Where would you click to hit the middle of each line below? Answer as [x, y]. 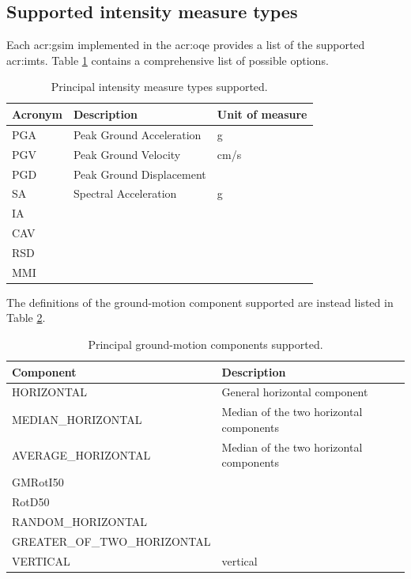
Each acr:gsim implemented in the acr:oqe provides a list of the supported [186, 45]
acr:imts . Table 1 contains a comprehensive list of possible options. [168, 60]
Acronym [37, 114]
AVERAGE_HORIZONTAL [81, 454]
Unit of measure [262, 114]
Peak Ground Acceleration [137, 134]
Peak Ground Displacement [140, 174]
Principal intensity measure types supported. [159, 87]
